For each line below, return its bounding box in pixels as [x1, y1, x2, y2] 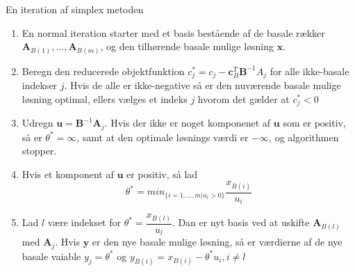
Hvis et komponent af [22, 166, 114, 181]
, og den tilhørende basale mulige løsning [100, 39, 274, 54]
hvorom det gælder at [197, 91, 290, 106]
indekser [22, 78, 58, 93]
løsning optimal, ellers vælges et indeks [22, 91, 188, 106]
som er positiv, [283, 115, 346, 130]
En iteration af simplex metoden [6, 2, 144, 16]
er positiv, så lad [126, 166, 198, 181]
